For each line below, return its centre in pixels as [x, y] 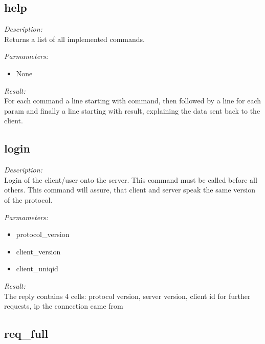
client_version [38, 251]
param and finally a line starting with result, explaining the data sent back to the [132, 110]
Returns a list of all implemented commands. [75, 39]
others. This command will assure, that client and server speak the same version [130, 190]
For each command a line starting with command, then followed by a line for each [133, 101]
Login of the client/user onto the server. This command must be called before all [131, 179]
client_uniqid [37, 268]
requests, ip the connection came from [64, 306]
